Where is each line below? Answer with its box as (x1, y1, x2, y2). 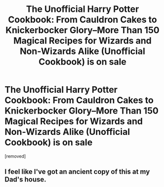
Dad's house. (4, 175, 46, 184)
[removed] (4, 153, 26, 159)
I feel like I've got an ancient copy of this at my (4, 168, 150, 176)
